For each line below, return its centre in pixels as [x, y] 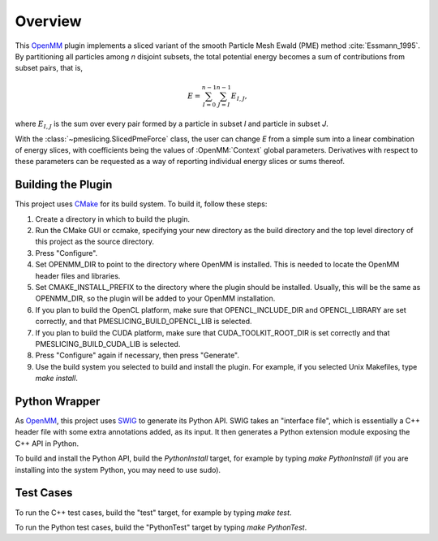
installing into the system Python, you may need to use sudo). [118, 470]
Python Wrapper [58, 401]
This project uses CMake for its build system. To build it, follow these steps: [141, 204]
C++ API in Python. [47, 444]
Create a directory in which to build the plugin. [113, 219]
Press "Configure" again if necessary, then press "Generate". [137, 355]
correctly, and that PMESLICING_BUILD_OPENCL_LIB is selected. [144, 322]
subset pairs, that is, [49, 68]
